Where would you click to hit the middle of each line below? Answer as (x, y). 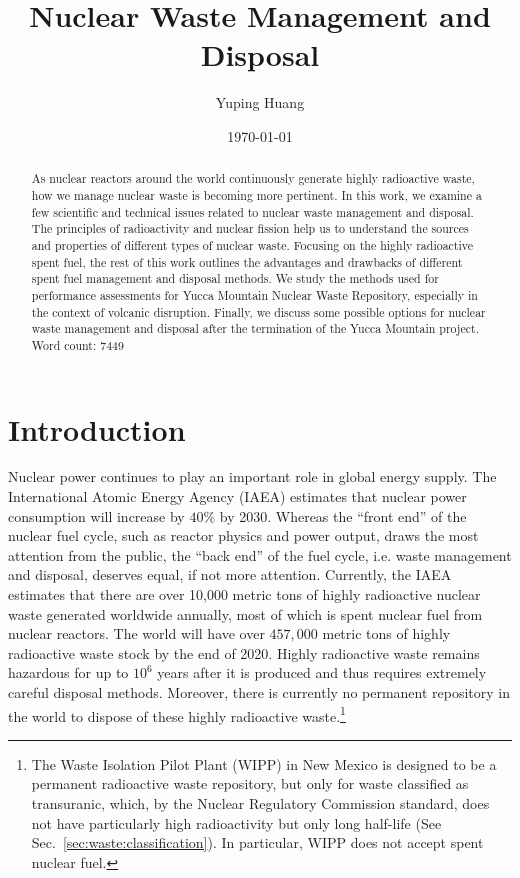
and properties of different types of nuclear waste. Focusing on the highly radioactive (252, 244)
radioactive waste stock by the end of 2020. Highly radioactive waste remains (244, 652)
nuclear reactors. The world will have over (136, 633)
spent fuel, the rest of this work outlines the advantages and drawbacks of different (247, 261)
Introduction (97, 428)
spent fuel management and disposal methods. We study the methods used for (235, 278)
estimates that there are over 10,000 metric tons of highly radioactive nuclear (244, 594)
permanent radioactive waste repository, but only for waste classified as (250, 783)
